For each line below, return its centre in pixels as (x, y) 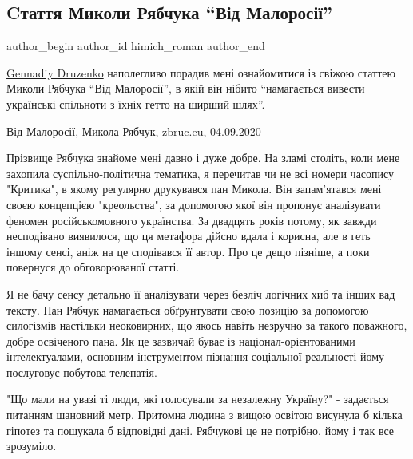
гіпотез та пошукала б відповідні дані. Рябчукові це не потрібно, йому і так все (201, 430)
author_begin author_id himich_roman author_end (136, 46)
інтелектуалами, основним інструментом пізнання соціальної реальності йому (196, 356)
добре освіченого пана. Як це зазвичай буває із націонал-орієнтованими (181, 340)
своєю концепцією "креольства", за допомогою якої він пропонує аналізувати (194, 204)
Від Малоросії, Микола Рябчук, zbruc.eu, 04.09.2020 (134, 131)
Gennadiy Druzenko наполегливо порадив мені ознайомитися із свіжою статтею (201, 72)
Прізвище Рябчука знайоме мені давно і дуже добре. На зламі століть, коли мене (203, 158)
